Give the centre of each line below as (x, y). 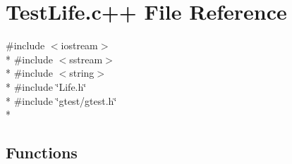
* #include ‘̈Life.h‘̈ (46, 86)
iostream (79, 45)
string (82, 73)
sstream (86, 59)
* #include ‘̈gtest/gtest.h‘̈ (61, 100)
